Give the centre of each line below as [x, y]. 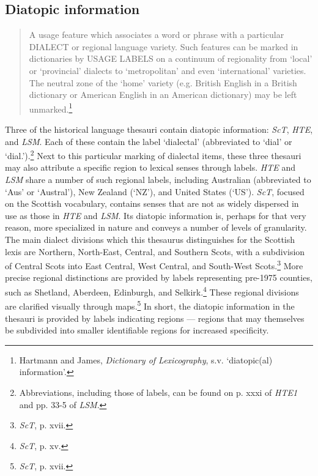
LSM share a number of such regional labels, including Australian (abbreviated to [158, 180]
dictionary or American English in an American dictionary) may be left [163, 95]
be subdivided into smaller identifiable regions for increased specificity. [137, 330]
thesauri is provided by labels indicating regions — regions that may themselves [155, 318]
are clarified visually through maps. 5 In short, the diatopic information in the [150, 305]
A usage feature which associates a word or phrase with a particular [157, 35]
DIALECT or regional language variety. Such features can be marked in [164, 46]
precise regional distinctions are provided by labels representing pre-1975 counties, [159, 277]
